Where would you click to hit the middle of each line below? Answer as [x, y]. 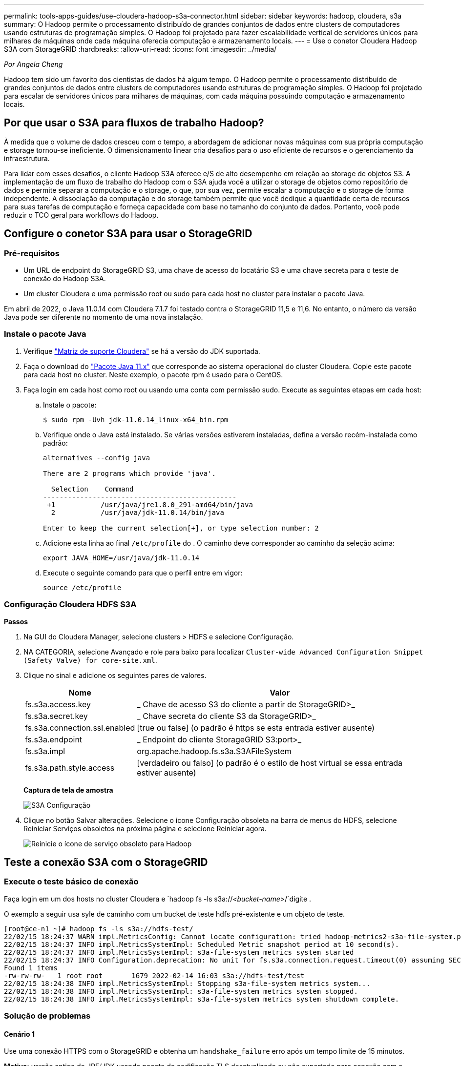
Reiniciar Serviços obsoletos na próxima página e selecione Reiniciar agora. [145, 828]
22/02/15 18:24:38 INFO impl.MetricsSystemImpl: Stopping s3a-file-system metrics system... [187, 983]
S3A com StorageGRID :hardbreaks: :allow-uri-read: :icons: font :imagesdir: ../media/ [140, 49]
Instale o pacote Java [45, 334]
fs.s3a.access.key [58, 704]
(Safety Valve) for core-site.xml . [90, 660]
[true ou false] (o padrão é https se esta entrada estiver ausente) [256, 728]
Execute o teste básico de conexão [71, 882]
